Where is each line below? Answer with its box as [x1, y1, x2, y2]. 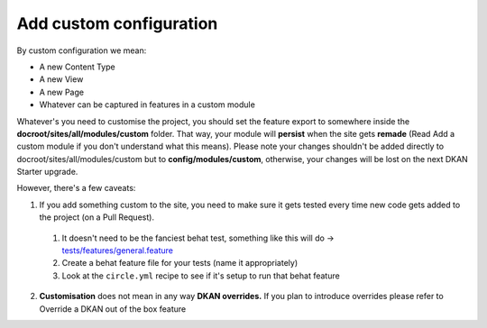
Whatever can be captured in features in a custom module [39, 99, 256, 110]
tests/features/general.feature [61, 245, 174, 256]
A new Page [39, 87, 85, 97]
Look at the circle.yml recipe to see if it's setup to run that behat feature [61, 270, 340, 281]
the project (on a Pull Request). [39, 212, 155, 223]
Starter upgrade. [16, 167, 78, 178]
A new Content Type [39, 61, 116, 72]
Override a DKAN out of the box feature [39, 303, 187, 314]
